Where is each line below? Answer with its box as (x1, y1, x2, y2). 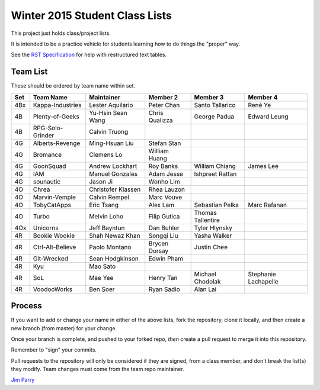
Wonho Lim (148, 178, 180, 186)
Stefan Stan (148, 139, 181, 147)
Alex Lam (148, 201, 175, 209)
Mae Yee (89, 273, 114, 282)
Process (11, 301, 42, 311)
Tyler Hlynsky (194, 224, 232, 232)
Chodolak (194, 277, 222, 285)
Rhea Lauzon (148, 185, 185, 194)
